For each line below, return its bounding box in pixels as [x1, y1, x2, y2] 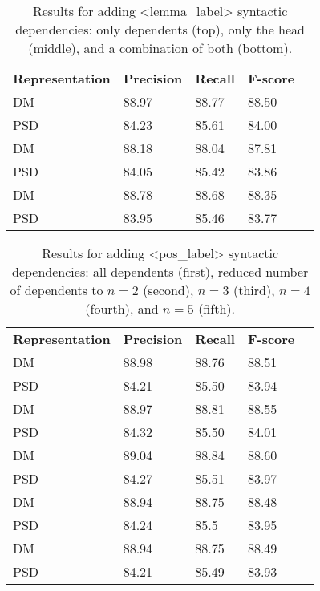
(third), [233, 281, 275, 299]
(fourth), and [85, 299, 159, 318]
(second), [143, 281, 194, 299]
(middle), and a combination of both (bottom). [28, 38, 293, 57]
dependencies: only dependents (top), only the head [15, 20, 305, 38]
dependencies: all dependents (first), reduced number [11, 262, 309, 281]
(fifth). [198, 299, 235, 318]
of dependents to [10, 281, 103, 299]
